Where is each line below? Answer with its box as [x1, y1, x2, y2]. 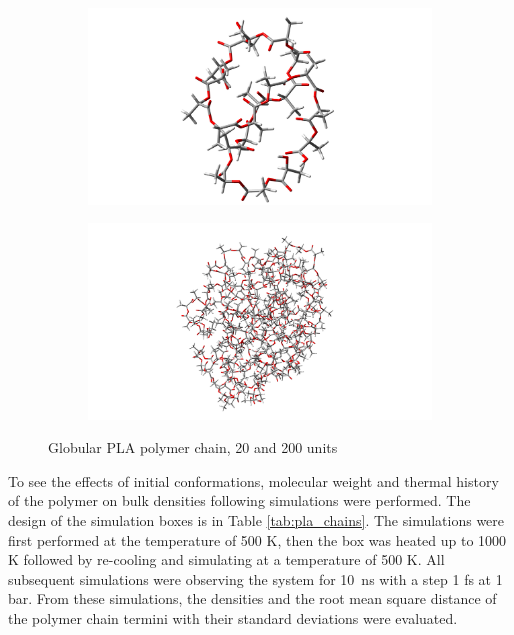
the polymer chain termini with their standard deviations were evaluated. [8, 607, 458, 628]
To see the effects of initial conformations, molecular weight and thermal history [8, 470, 499, 491]
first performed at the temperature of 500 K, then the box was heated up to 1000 [8, 529, 507, 550]
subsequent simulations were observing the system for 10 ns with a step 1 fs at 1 [8, 568, 503, 589]
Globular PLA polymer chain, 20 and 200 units [48, 437, 338, 458]
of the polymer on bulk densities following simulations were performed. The [8, 490, 471, 511]
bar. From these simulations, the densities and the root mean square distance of [8, 588, 497, 609]
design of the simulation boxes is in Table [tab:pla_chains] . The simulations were [8, 510, 505, 530]
